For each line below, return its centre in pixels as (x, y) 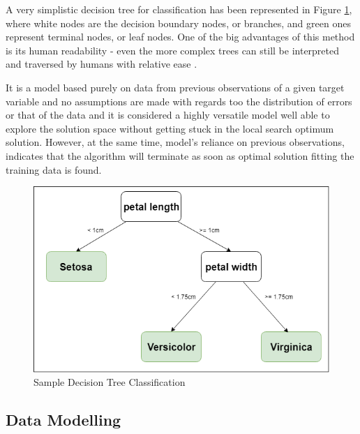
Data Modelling (63, 420)
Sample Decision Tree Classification (110, 382)
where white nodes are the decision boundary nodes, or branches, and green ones (178, 23)
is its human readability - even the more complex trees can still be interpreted (173, 50)
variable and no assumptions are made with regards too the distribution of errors (179, 101)
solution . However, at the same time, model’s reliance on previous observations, (175, 142)
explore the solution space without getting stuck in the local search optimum (170, 128)
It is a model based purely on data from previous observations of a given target (175, 87)
